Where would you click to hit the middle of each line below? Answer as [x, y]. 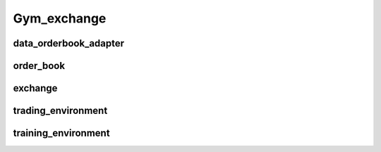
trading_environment [60, 111]
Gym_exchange [60, 18]
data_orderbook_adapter [69, 43]
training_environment [61, 133]
